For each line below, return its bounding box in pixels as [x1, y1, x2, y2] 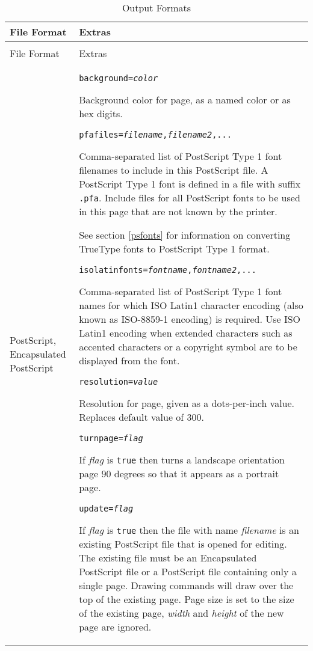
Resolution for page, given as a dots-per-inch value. [79, 396, 295, 410]
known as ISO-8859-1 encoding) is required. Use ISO [79, 312, 301, 326]
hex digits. [79, 106, 123, 120]
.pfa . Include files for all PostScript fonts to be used [79, 191, 300, 204]
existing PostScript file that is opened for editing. [79, 537, 287, 551]
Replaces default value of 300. [79, 410, 205, 424]
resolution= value [79, 377, 158, 387]
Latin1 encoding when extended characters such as [79, 326, 293, 340]
